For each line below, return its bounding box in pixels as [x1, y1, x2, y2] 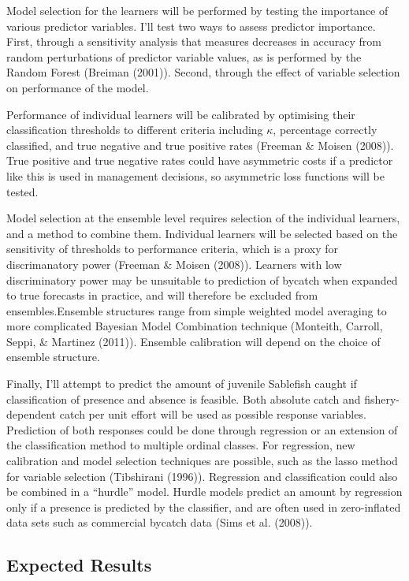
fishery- [364, 390, 400, 407]
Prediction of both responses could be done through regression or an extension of [6, 421, 398, 438]
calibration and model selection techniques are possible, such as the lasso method [6, 453, 398, 469]
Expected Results [6, 553, 152, 577]
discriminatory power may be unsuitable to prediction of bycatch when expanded [6, 271, 398, 288]
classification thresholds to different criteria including [6, 121, 263, 138]
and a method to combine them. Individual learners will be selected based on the [6, 225, 398, 241]
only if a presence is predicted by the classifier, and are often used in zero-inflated [6, 498, 401, 515]
